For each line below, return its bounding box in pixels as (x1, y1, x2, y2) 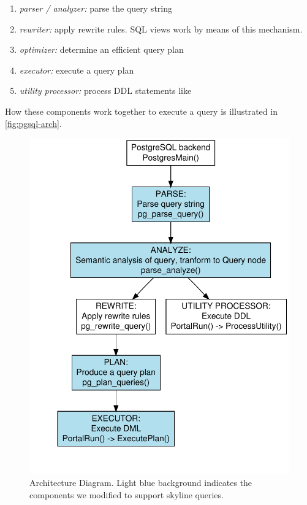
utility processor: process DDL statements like (19, 84, 192, 97)
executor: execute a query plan (19, 63, 134, 76)
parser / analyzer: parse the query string (19, 2, 172, 14)
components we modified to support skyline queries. (29, 488, 224, 501)
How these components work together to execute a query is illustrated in (5, 104, 278, 117)
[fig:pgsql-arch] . (5, 117, 62, 129)
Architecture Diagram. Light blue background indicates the (29, 476, 252, 489)
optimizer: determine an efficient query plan (19, 43, 184, 56)
